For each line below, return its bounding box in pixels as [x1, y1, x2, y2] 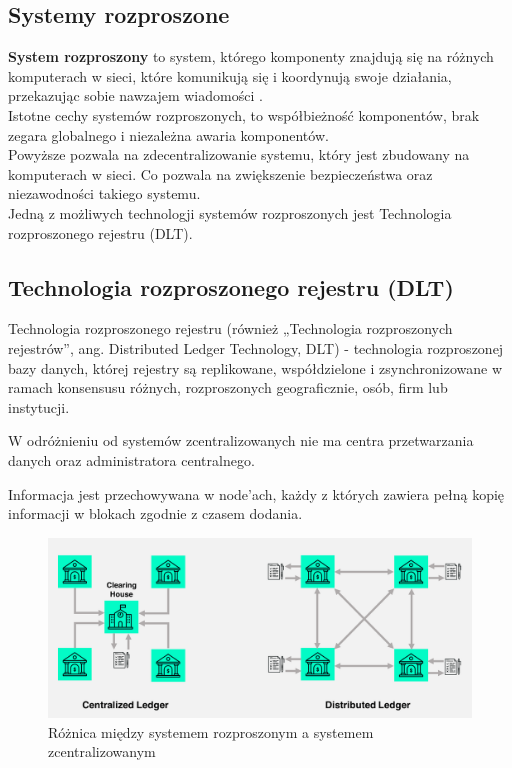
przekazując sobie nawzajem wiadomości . [8, 85, 263, 106]
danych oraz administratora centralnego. [8, 449, 255, 470]
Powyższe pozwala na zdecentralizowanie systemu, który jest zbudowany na [8, 144, 470, 165]
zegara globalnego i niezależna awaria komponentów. [8, 124, 329, 145]
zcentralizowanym [48, 741, 156, 762]
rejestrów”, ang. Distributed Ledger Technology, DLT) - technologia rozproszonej [8, 337, 504, 358]
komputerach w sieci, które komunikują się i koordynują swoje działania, [8, 65, 452, 86]
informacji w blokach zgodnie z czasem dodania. [8, 503, 303, 524]
